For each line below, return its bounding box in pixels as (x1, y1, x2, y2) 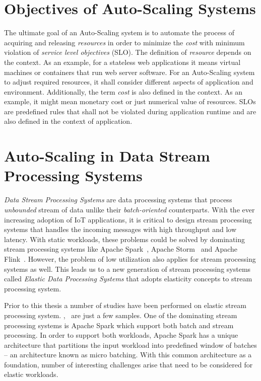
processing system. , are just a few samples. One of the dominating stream (4, 310, 237, 320)
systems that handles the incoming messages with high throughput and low (4, 224, 237, 235)
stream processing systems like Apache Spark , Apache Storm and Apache (4, 244, 237, 254)
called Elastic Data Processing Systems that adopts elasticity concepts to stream (4, 273, 252, 284)
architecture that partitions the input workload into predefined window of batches (4, 339, 257, 350)
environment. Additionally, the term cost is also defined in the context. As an (4, 86, 243, 97)
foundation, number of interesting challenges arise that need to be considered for (4, 359, 253, 369)
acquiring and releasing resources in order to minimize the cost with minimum (4, 37, 245, 47)
